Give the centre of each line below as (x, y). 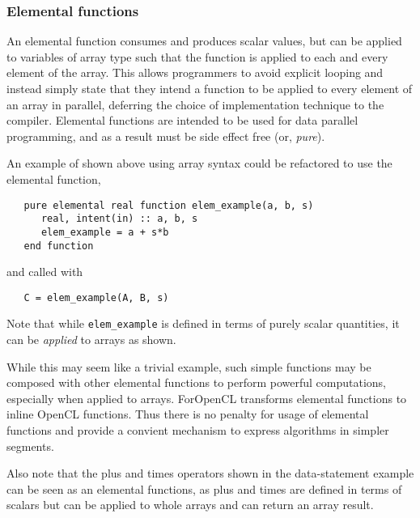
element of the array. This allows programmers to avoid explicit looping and (195, 72)
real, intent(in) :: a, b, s (119, 219)
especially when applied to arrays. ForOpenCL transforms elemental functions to (207, 398)
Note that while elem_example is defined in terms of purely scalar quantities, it (203, 323)
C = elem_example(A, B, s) (96, 297)
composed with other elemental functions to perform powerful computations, (197, 382)
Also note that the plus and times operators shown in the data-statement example (210, 473)
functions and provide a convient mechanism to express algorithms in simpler (198, 430)
